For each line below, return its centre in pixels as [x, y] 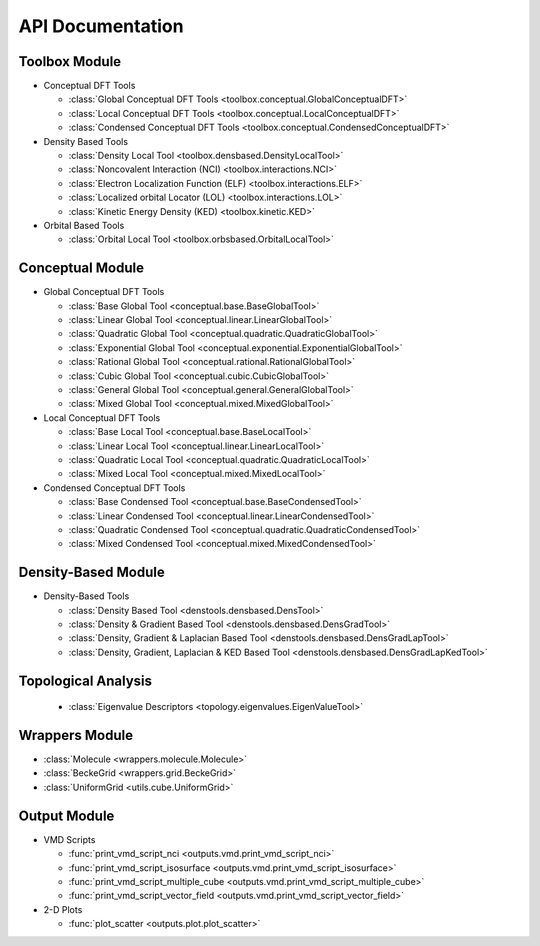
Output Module [66, 815]
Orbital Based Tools [84, 225]
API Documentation [101, 26]
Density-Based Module [91, 572]
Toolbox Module [70, 61]
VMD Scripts [69, 839]
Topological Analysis [85, 680]
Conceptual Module [81, 268]
